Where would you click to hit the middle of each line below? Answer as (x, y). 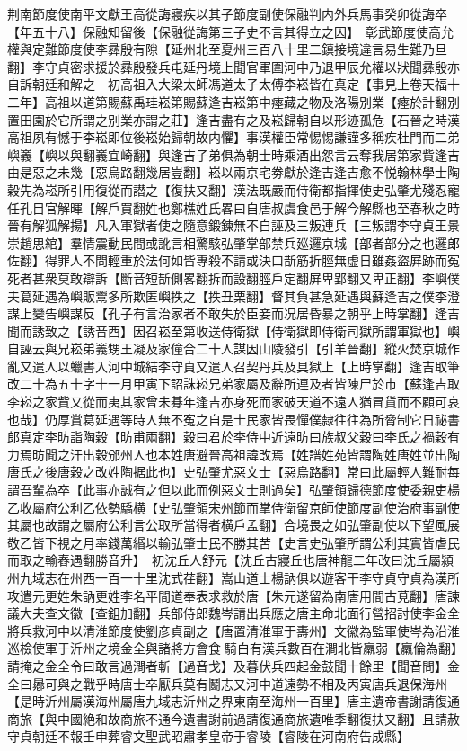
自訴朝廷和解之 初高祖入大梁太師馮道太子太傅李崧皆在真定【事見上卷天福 (227, 84)
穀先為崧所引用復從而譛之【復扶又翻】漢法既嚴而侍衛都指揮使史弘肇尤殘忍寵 (233, 189)
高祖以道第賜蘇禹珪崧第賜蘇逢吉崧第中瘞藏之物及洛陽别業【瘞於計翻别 (252, 101)
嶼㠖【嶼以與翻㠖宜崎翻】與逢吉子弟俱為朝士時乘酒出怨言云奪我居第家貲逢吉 (233, 154)
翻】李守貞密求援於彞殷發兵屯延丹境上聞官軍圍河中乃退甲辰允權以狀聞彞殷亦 (233, 66)
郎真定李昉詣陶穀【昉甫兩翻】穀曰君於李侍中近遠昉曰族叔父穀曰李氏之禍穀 (227, 437)
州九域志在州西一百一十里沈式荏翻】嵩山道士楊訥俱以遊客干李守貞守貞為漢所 (233, 577)
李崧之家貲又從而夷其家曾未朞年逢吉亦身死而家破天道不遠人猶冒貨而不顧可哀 (233, 402)
